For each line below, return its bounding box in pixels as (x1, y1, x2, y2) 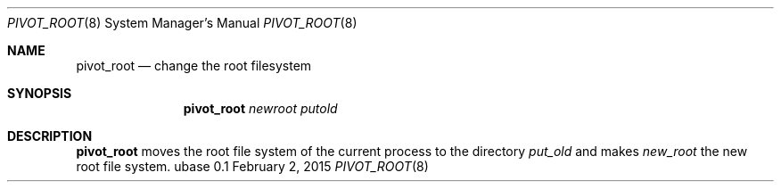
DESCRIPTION (7, 128, 93, 144)
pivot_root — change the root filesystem (76, 58, 312, 73)
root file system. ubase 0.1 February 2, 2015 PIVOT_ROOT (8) (76, 159, 429, 174)
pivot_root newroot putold (183, 101, 338, 116)
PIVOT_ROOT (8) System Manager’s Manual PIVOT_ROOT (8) (7, 15, 358, 30)
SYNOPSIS (7, 86, 72, 101)
